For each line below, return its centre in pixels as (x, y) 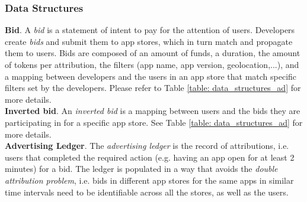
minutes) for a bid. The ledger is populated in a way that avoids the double (141, 169)
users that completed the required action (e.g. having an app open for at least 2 (150, 157)
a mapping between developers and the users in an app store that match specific (151, 76)
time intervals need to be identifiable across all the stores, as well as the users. (147, 192)
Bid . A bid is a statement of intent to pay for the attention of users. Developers (150, 30)
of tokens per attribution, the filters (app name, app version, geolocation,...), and (152, 64)
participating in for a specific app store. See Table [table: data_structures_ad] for (154, 122)
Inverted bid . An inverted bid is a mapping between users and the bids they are (153, 111)
